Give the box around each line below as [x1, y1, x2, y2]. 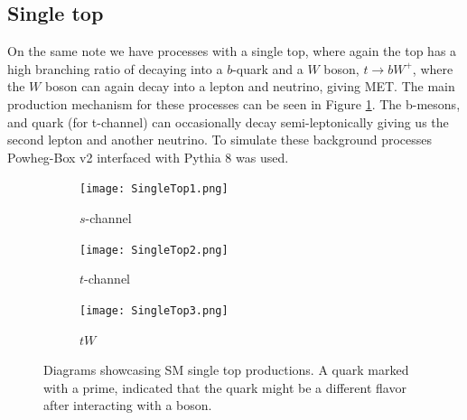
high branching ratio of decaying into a [7, 59, 223, 78]
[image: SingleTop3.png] [79, 303, 229, 317]
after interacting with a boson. [43, 396, 212, 415]
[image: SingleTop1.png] [79, 182, 229, 196]
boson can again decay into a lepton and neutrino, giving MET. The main [44, 77, 455, 96]
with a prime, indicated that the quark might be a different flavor [43, 378, 406, 397]
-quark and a [232, 59, 304, 78]
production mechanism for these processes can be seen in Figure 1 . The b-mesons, [7, 94, 461, 113]
